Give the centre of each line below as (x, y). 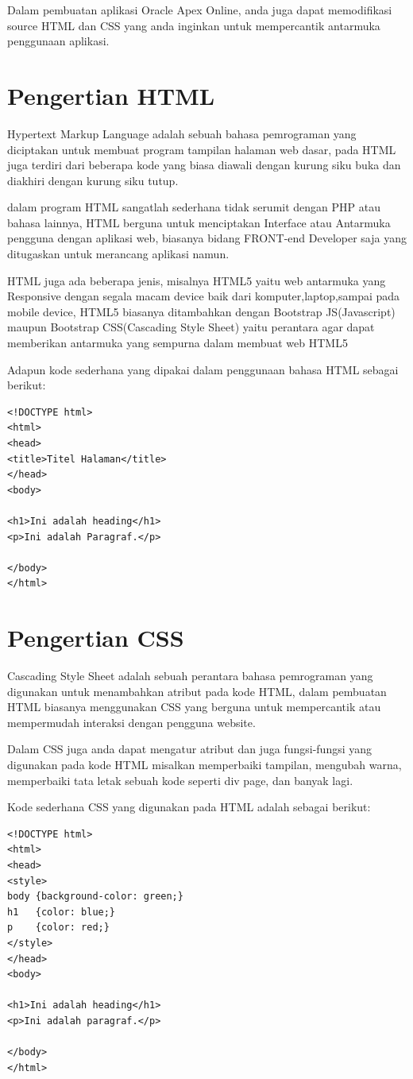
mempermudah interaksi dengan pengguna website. (131, 722)
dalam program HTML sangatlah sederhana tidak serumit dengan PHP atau (194, 207)
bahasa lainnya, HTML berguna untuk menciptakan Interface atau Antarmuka (199, 222)
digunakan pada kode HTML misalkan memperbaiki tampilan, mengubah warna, (205, 765)
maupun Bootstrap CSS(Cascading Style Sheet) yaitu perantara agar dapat (191, 327)
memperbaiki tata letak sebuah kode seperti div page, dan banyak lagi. (180, 780)
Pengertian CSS (96, 638)
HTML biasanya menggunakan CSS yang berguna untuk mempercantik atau (194, 707)
